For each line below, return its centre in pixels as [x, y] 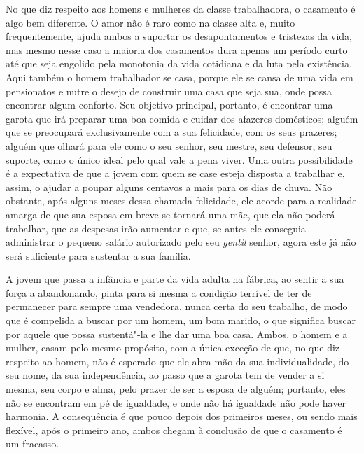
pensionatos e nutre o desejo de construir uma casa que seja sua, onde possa [169, 91]
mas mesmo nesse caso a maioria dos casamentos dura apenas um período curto [177, 49]
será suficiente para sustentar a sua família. [98, 255]
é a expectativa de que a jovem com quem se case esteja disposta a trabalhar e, [175, 173]
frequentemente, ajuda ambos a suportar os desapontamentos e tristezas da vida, [179, 36]
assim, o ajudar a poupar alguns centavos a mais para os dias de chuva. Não [169, 187]
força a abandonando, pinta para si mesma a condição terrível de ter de [159, 292]
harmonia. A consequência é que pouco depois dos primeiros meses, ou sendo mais [182, 416]
